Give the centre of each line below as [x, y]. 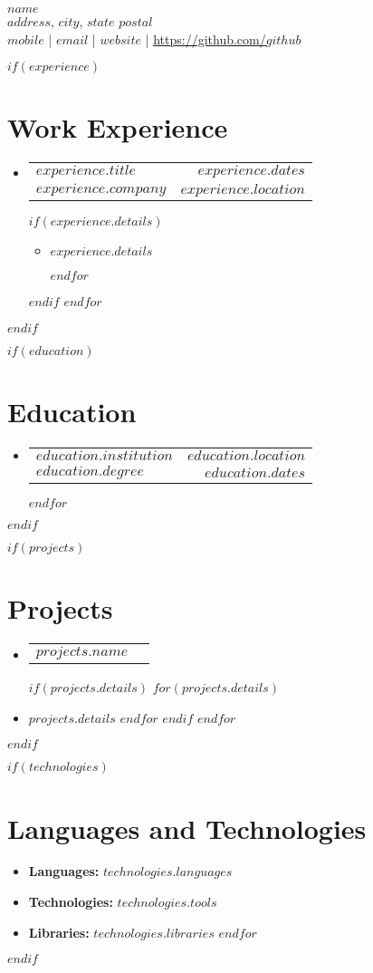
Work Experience [118, 127]
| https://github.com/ [206, 39]
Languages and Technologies [187, 828]
